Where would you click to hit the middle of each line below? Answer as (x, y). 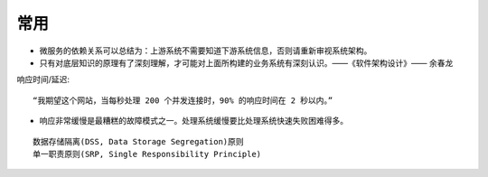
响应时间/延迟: (43, 79)
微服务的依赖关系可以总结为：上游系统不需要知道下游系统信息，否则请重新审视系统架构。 (206, 51)
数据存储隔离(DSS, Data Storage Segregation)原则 (138, 141)
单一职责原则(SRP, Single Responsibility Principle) (147, 154)
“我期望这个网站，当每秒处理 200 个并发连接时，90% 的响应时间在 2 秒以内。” (183, 100)
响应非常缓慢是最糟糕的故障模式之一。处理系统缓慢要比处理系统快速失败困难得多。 (193, 121)
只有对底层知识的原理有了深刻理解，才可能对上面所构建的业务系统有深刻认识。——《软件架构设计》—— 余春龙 (246, 62)
